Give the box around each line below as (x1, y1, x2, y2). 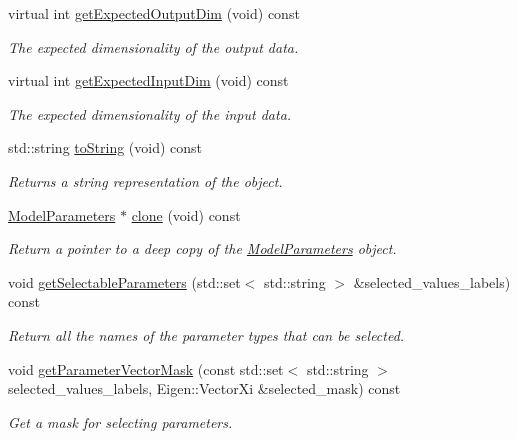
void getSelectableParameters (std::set (8, 271, 241, 292)
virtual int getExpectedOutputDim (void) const (8, 3, 300, 23)
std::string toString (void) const (8, 137, 203, 158)
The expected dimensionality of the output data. (8, 36, 299, 57)
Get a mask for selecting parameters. (8, 411, 233, 432)
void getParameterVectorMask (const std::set (8, 358, 284, 379)
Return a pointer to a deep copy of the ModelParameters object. (8, 238, 397, 259)
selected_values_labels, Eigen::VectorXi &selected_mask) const (8, 378, 401, 399)
